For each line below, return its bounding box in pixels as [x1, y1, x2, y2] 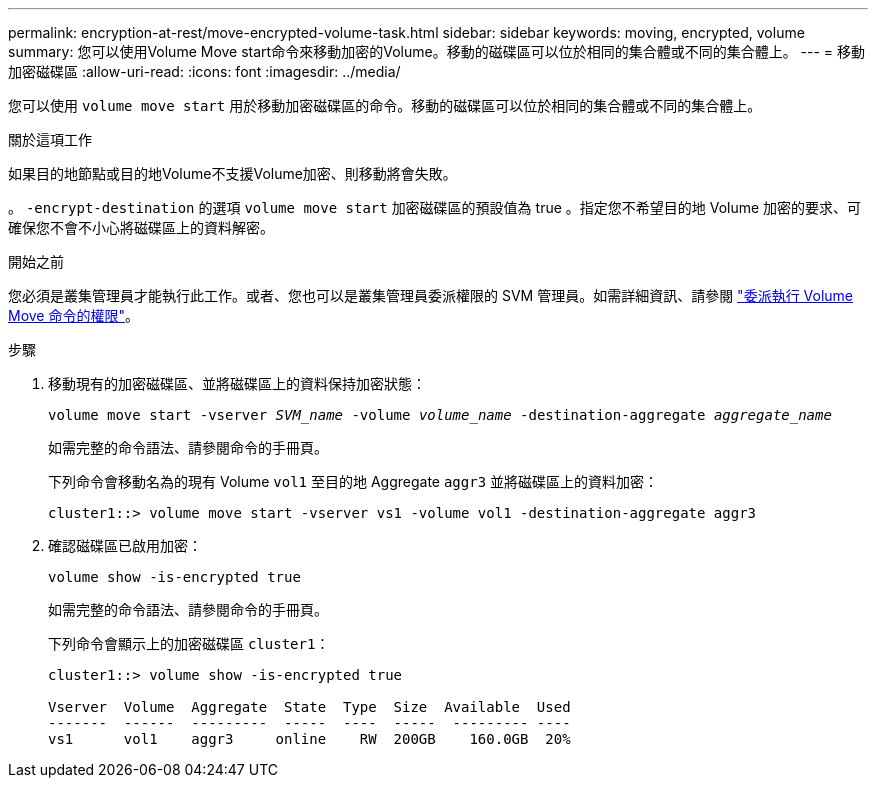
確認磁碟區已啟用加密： [48, 537, 202, 554]
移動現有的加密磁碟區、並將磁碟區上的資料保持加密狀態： [48, 375, 426, 392]
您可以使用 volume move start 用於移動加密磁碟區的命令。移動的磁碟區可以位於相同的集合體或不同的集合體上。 [8, 97, 762, 114]
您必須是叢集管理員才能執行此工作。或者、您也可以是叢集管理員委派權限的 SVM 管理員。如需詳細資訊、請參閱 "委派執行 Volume [8, 287, 854, 304]
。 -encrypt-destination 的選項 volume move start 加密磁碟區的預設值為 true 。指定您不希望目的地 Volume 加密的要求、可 [8, 199, 862, 216]
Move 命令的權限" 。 [8, 307, 139, 324]
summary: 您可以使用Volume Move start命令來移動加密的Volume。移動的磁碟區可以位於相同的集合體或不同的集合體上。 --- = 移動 [8, 43, 866, 60]
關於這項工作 [8, 131, 92, 148]
